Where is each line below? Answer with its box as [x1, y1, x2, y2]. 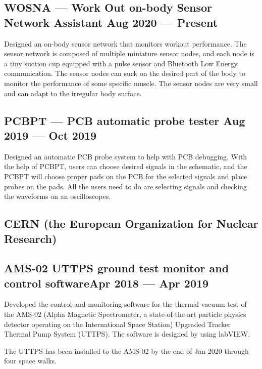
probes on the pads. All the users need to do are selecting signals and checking [4, 181, 247, 191]
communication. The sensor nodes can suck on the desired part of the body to [4, 68, 246, 78]
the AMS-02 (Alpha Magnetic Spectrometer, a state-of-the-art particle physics [4, 309, 246, 319]
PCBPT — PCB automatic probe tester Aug [4, 112, 245, 128]
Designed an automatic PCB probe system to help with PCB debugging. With [4, 151, 247, 161]
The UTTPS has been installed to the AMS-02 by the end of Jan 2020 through [4, 345, 249, 356]
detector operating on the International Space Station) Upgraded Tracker [4, 318, 231, 329]
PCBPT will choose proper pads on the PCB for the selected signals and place [4, 171, 247, 181]
